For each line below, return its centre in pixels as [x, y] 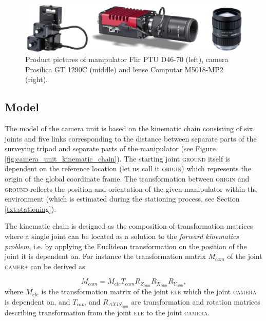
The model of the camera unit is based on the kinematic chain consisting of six [129, 128]
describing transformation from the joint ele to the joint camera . [107, 312]
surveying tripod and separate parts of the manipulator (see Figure [110, 148]
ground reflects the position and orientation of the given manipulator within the [131, 188]
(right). [37, 79]
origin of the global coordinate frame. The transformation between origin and [127, 179]
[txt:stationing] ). [31, 208]
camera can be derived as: [46, 266]
